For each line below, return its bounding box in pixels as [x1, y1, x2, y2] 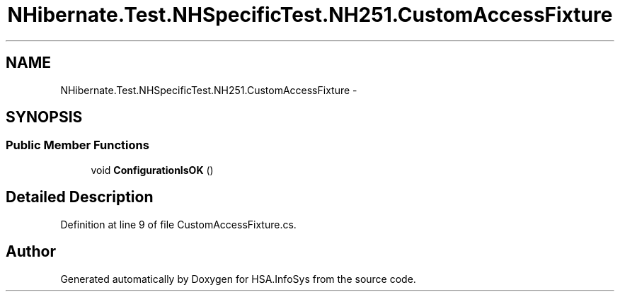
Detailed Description [6, 188, 154, 206]
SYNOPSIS [6, 108, 83, 127]
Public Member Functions [6, 138, 149, 153]
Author [6, 243, 56, 261]
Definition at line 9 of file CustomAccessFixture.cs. [60, 218, 297, 231]
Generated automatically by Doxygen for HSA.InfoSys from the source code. [60, 272, 416, 285]
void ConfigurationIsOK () [91, 163, 214, 176]
